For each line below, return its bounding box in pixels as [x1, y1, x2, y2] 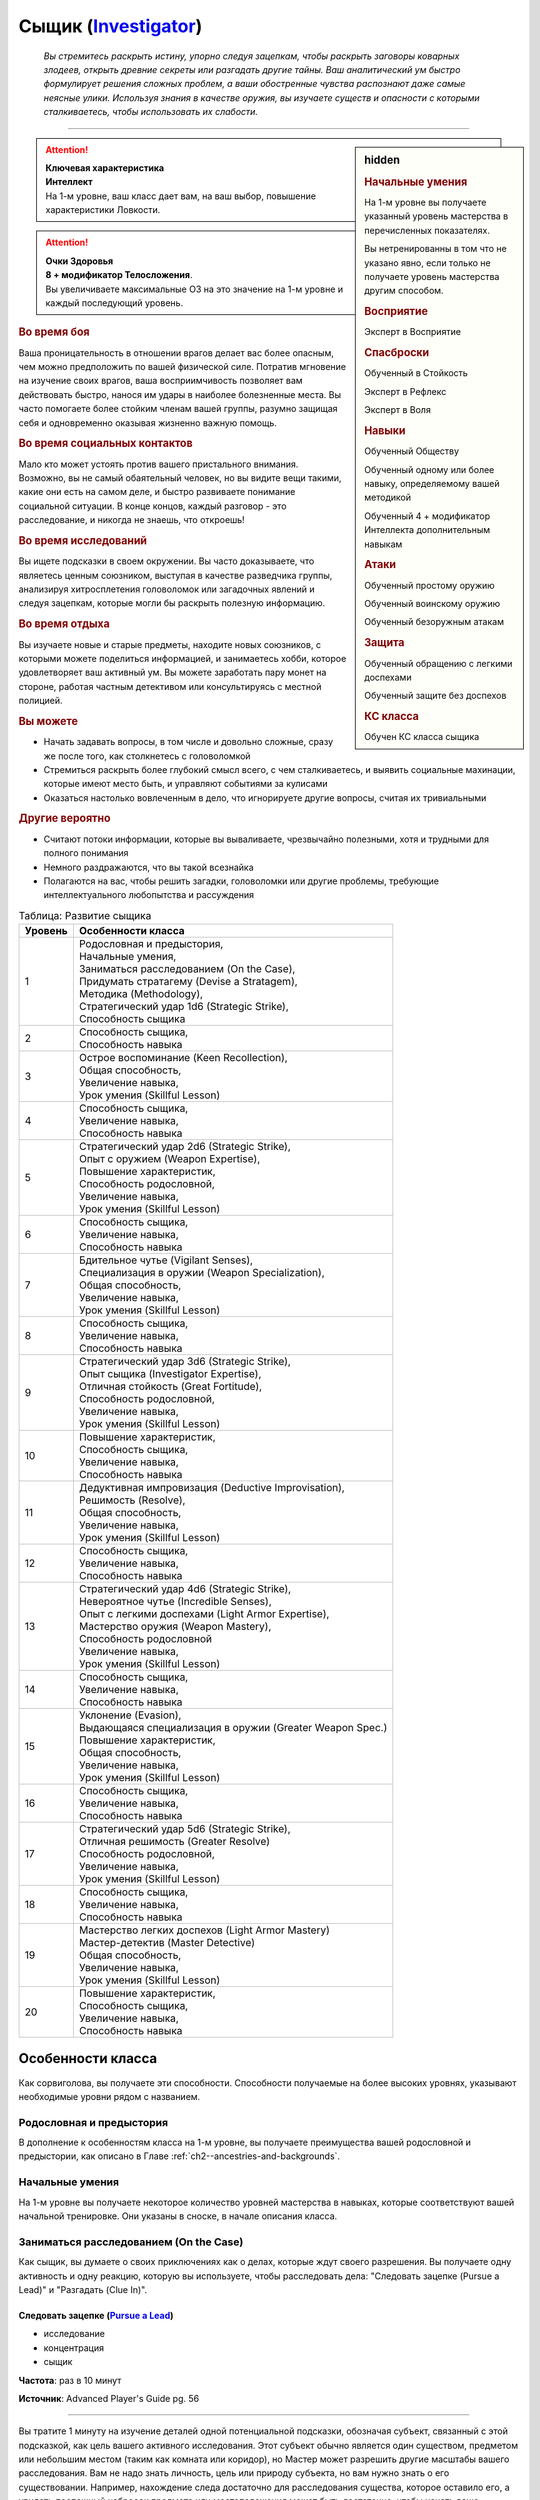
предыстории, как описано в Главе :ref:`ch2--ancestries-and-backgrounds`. [18, 2150, 340, 2162]
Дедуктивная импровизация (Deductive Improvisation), [78, 1481, 345, 1495]
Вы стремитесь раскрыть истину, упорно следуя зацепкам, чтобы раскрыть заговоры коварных [43, 50, 460, 62]
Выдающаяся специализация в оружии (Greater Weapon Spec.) [78, 1721, 388, 1735]
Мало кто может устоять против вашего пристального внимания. [18, 458, 299, 470]
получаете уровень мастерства [364, 270, 500, 282]
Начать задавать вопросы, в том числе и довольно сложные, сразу [43, 736, 334, 748]
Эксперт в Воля [364, 404, 432, 416]
